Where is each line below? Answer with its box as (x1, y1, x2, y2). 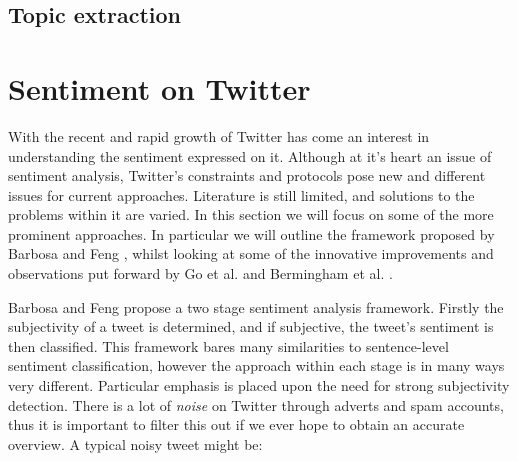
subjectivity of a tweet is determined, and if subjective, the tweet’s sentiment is (8, 316, 494, 337)
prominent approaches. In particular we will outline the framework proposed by (8, 223, 495, 244)
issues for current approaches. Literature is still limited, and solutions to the (8, 184, 475, 205)
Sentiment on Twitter (8, 67, 311, 108)
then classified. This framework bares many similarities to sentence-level (8, 335, 449, 356)
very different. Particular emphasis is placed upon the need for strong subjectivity (8, 375, 510, 396)
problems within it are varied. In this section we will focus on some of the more (8, 204, 494, 225)
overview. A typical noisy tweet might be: (8, 433, 263, 454)
